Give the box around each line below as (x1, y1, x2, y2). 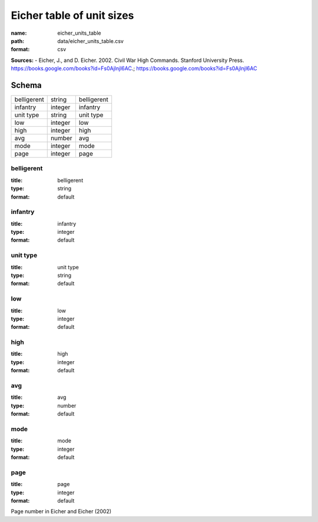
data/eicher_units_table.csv (57, 37, 124, 44)
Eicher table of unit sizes (11, 9, 134, 22)
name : (11, 29, 27, 37)
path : (11, 37, 25, 44)
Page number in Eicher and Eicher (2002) (11, 508, 112, 515)
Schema (11, 80, 42, 90)
